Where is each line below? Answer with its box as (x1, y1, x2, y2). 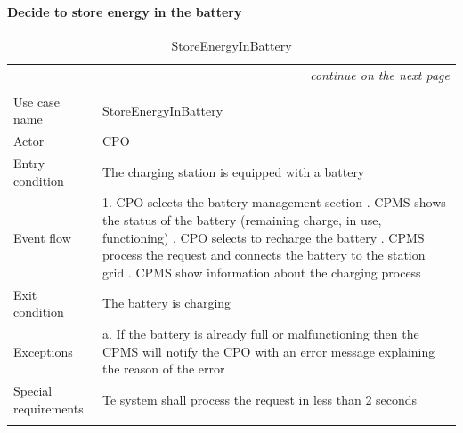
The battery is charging (102, 293, 231, 312)
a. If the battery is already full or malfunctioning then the (102, 325, 419, 343)
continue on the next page (310, 65, 450, 84)
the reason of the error (102, 359, 225, 378)
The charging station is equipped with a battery (102, 162, 365, 180)
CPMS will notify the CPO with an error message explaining (102, 341, 435, 360)
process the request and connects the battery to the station (102, 245, 426, 264)
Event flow (13, 228, 71, 246)
